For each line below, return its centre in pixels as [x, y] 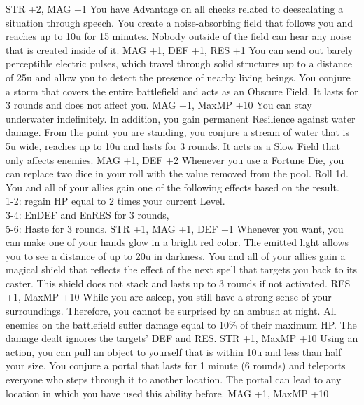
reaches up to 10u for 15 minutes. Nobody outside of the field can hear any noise [179, 36]
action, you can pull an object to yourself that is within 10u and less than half [174, 351]
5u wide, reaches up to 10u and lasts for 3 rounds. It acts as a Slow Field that [173, 145]
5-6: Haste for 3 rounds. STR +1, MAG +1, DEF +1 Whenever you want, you [175, 228]
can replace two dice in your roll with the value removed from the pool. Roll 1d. [177, 173]
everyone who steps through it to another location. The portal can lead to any [174, 379]
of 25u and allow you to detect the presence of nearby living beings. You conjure [178, 77]
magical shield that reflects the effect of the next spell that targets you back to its [182, 269]
